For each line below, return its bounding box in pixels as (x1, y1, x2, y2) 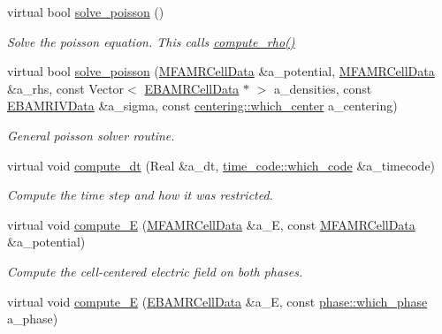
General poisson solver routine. (7, 125, 175, 144)
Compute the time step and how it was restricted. (7, 186, 273, 204)
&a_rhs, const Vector (7, 79, 125, 97)
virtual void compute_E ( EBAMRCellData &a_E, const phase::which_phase (7, 292, 428, 310)
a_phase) (7, 309, 58, 328)
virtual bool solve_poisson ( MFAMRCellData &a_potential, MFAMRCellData (7, 62, 435, 80)
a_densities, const (274, 79, 372, 97)
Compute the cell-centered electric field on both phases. (7, 262, 303, 280)
